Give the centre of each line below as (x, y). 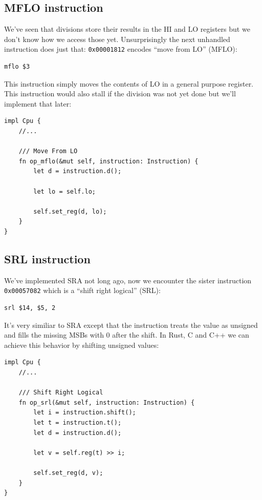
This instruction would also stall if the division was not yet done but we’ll (120, 93)
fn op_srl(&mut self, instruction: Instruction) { (107, 402)
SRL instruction (47, 258)
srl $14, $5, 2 (30, 308)
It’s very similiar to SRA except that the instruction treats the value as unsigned (131, 325)
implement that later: (38, 103)
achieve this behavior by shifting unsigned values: (82, 345)
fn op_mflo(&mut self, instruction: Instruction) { (108, 161)
